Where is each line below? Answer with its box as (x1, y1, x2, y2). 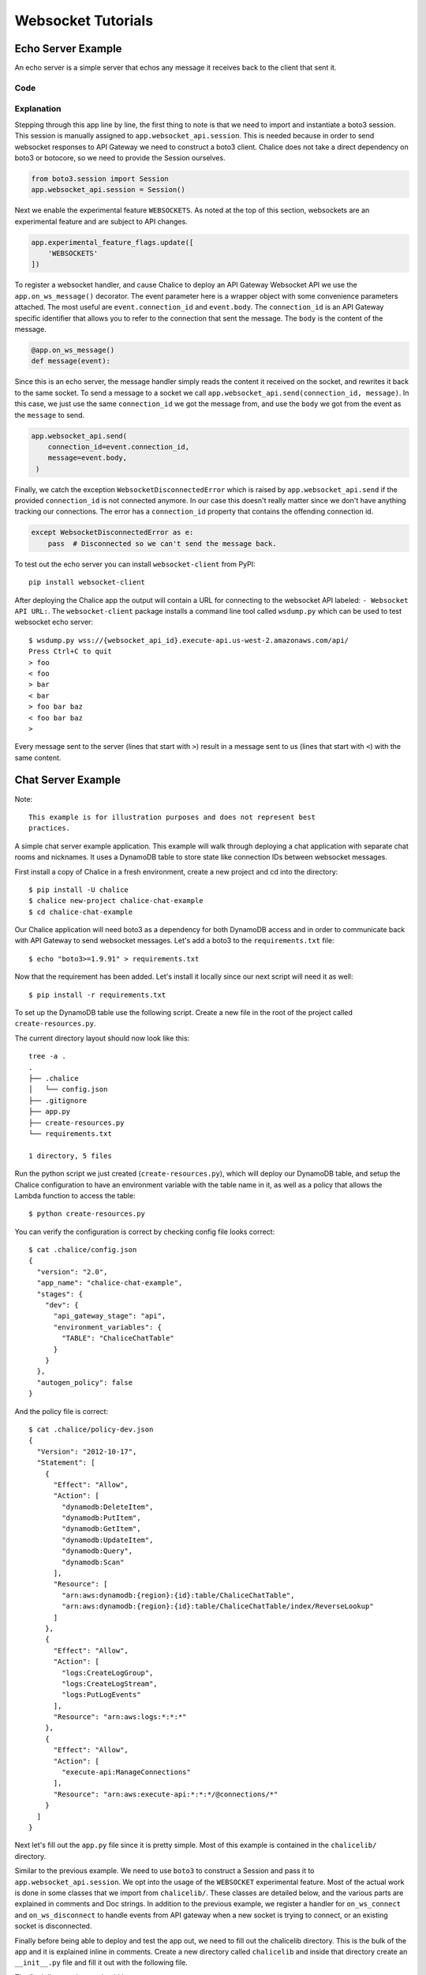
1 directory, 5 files (28, 1151, 112, 1161)
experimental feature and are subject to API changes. (14, 216, 189, 226)
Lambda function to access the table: (14, 1191, 136, 1200)
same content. (14, 753, 62, 762)
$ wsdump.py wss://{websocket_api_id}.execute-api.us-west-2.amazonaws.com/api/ (28, 636, 349, 645)
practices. (28, 824, 71, 833)
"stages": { (36, 1289, 83, 1299)
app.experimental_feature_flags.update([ (31, 238, 194, 246)
